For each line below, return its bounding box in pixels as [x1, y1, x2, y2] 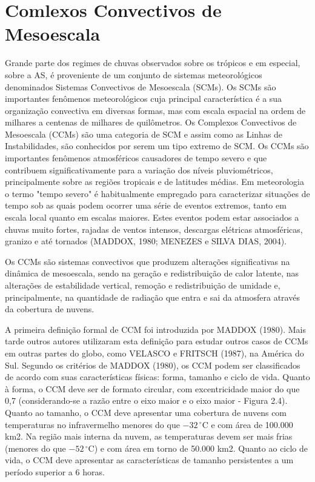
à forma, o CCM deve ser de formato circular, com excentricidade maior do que [5, 382, 300, 395]
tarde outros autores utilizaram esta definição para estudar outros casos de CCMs [5, 335, 308, 347]
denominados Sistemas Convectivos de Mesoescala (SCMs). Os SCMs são [5, 80, 276, 93]
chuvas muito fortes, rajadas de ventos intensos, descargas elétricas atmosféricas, [5, 223, 303, 235]
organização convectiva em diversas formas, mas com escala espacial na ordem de [5, 104, 306, 116]
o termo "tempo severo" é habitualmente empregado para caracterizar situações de [5, 187, 310, 199]
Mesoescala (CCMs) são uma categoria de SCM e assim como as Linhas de [5, 127, 283, 140]
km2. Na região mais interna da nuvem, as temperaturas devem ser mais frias [5, 430, 293, 443]
